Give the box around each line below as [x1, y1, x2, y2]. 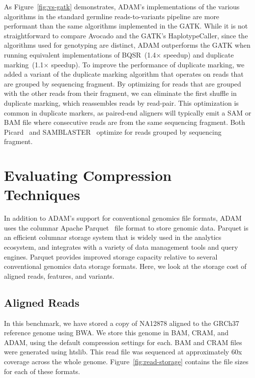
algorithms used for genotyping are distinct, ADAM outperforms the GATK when [4, 40, 251, 50]
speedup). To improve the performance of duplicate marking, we [51, 59, 245, 69]
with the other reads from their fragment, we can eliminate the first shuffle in [4, 88, 237, 98]
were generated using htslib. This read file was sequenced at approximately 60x [4, 347, 242, 357]
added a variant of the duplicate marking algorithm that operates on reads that [4, 69, 244, 79]
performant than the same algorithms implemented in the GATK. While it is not [4, 21, 248, 31]
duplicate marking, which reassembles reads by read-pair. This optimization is [4, 97, 239, 108]
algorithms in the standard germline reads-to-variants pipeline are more [4, 11, 220, 21]
